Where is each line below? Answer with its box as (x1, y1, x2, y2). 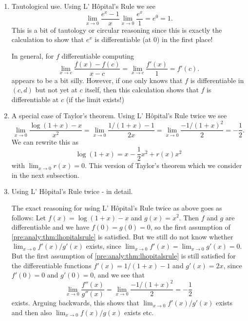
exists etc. (124, 307, 154, 317)
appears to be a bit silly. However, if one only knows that (11, 75, 183, 85)
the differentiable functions (11, 260, 92, 270)
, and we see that (94, 270, 145, 280)
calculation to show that (11, 34, 84, 44)
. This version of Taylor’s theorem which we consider (84, 160, 242, 171)
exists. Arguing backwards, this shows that (11, 298, 139, 308)
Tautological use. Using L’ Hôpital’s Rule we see (11, 1, 155, 11)
